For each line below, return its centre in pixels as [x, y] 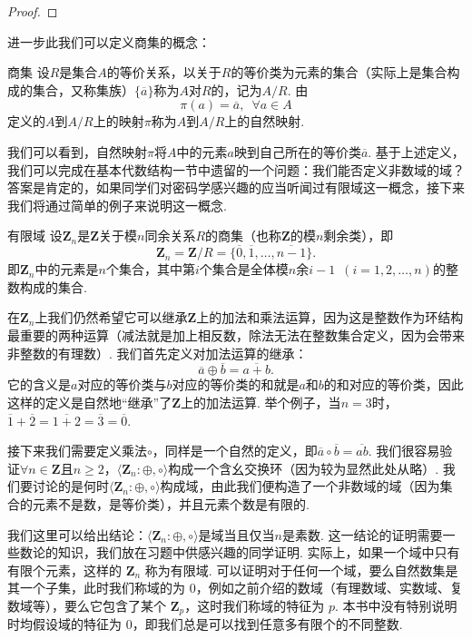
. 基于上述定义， [416, 151]
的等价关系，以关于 [164, 72]
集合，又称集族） [83, 89]
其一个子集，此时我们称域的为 [96, 588]
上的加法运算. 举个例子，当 [261, 402]
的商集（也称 [244, 236]
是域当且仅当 [236, 534]
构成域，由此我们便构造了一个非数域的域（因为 [300, 486]
